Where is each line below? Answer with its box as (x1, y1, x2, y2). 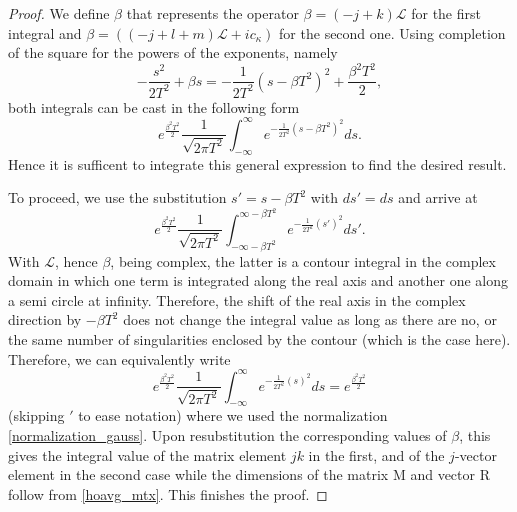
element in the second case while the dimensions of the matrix (8, 464, 389, 485)
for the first (411, 3, 481, 23)
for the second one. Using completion (279, 22, 506, 43)
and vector (410, 464, 476, 485)
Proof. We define (8, 3, 110, 23)
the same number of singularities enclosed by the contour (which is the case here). (8, 329, 511, 349)
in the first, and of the (308, 444, 445, 465)
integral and (8, 22, 82, 43)
